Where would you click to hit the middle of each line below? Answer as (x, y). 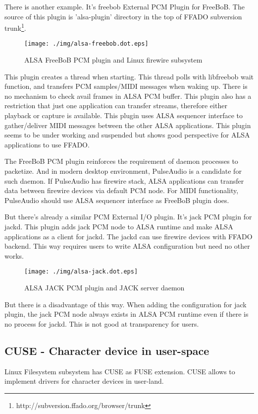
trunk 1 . (15, 27)
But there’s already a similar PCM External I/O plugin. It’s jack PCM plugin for (128, 217)
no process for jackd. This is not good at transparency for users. (102, 323)
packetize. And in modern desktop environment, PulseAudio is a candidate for (123, 171)
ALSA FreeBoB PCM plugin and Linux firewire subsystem (113, 60)
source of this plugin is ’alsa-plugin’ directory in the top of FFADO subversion (123, 16)
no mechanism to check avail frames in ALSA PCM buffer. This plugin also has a (128, 96)
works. (14, 255)
